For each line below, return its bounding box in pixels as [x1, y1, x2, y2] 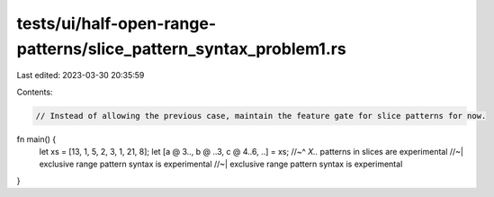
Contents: [16, 86, 53, 97]
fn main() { [16, 133, 57, 144]
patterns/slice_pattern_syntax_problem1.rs [16, 39, 346, 58]
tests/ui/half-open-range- [16, 13, 216, 33]
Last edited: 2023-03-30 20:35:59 [16, 70, 145, 81]
